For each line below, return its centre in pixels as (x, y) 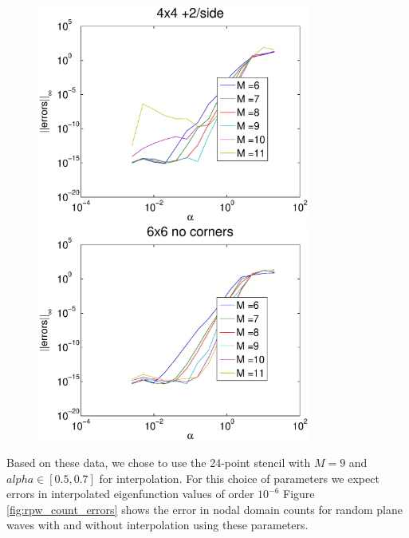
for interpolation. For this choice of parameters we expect (239, 478)
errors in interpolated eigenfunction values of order (130, 494)
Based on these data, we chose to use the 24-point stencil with (159, 463)
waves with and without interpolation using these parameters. (157, 525)
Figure (299, 494)
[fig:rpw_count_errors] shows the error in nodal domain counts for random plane (204, 509)
